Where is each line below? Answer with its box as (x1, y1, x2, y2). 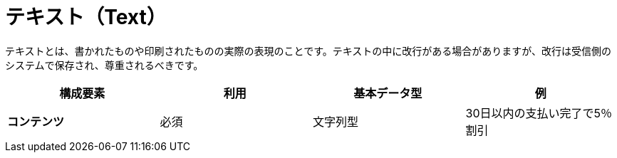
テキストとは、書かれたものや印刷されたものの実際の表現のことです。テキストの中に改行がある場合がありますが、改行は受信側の (5, 44, 612, 57)
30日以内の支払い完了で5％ (465, 105, 612, 120)
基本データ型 (353, 85, 422, 100)
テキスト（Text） (5, 5, 167, 29)
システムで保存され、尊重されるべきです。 (5, 58, 204, 71)
